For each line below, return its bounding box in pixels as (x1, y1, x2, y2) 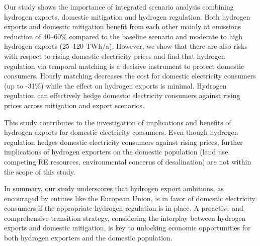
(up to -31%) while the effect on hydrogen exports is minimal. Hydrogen (4, 80, 227, 91)
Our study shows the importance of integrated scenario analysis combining (4, 2, 234, 12)
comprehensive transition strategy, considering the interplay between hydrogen (4, 212, 246, 223)
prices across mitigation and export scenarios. (4, 100, 144, 110)
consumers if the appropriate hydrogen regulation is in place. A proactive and (4, 203, 243, 213)
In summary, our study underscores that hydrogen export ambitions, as (4, 183, 224, 194)
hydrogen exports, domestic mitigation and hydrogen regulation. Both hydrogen (4, 11, 250, 22)
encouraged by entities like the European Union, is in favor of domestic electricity (4, 193, 255, 203)
